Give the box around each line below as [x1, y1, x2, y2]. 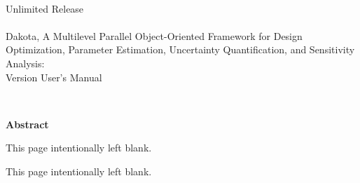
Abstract [6, 116, 49, 131]
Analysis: [6, 55, 45, 70]
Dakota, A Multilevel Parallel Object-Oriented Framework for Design [6, 28, 303, 43]
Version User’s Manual [6, 69, 102, 84]
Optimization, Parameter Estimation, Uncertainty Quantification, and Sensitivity [6, 42, 355, 57]
